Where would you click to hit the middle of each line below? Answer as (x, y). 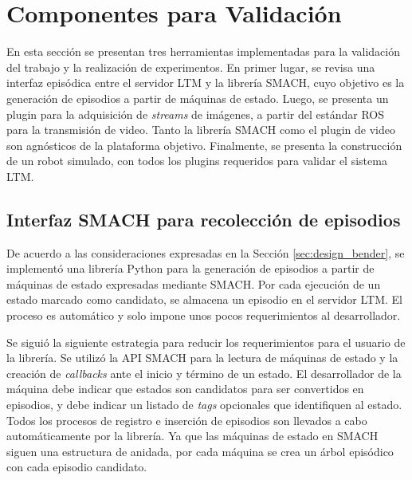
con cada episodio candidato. (77, 467)
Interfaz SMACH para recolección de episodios (204, 219)
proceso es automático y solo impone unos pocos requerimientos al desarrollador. (204, 315)
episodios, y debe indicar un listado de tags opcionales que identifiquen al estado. (204, 405)
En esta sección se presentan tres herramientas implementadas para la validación (203, 51)
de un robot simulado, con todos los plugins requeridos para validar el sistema (197, 161)
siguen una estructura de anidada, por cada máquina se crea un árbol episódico (200, 451)
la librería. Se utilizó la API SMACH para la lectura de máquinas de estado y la (202, 358)
